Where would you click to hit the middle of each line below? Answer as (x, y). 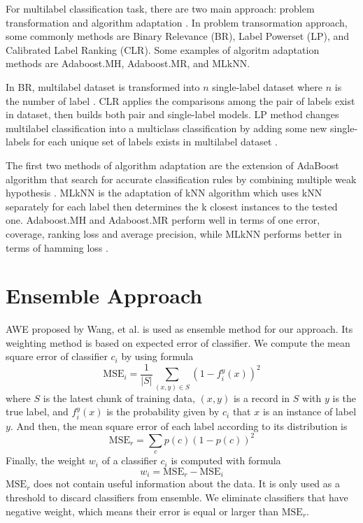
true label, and (37, 411)
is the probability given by (163, 411)
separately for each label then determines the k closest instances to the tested (172, 206)
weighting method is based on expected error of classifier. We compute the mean (178, 342)
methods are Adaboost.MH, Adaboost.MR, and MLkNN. (128, 63)
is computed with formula (226, 460)
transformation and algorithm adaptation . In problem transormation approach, (177, 22)
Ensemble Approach (104, 295)
